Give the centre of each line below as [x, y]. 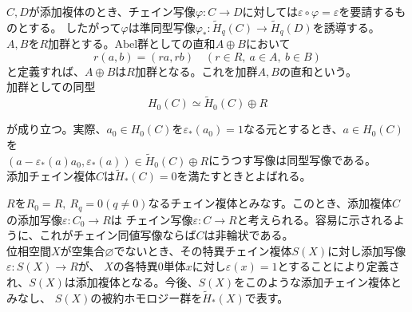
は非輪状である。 [249, 235]
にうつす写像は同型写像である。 [293, 160]
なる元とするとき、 [293, 129]
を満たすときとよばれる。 [244, 176]
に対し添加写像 [367, 250]
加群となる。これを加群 [196, 71]
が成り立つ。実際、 [57, 129]
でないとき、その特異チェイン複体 [203, 250]
